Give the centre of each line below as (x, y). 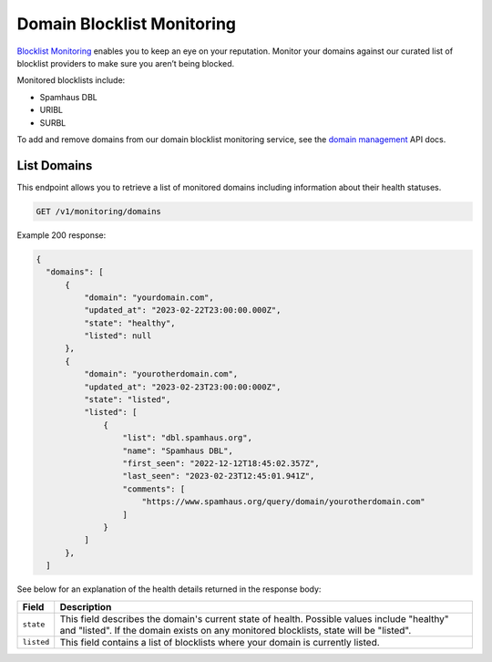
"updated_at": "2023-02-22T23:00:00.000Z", (182, 310)
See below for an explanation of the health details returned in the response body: (169, 589)
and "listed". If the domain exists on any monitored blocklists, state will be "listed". (236, 630)
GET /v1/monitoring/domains (98, 211)
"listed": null (118, 336)
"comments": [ (154, 489)
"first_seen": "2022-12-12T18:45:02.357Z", (221, 464)
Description (86, 606)
